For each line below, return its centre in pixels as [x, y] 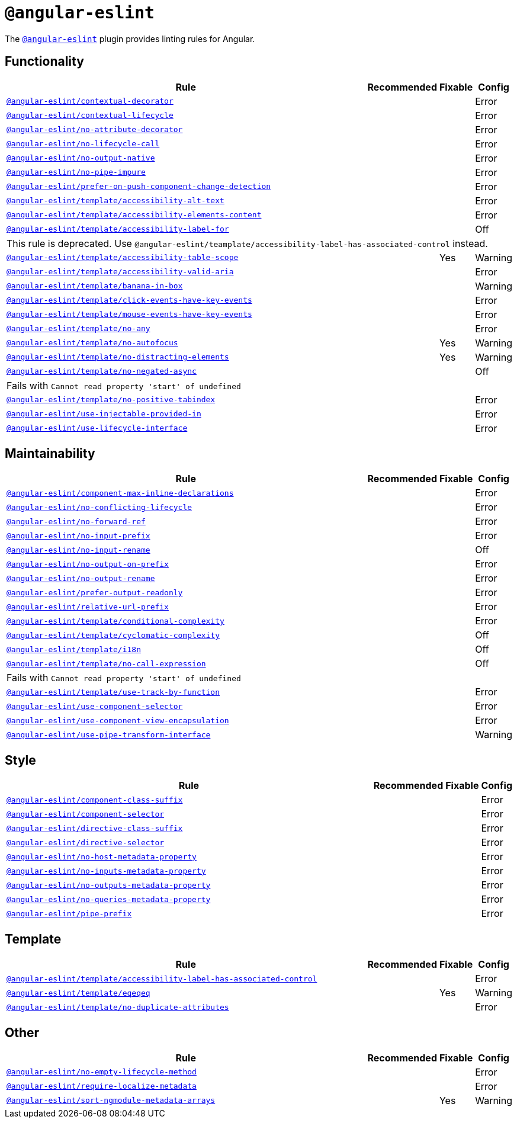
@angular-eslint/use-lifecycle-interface [97, 428]
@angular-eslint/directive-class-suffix [95, 828]
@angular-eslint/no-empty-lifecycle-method [102, 1072]
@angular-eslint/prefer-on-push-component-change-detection [139, 187]
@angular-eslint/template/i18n [74, 649]
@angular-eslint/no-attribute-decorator [95, 130]
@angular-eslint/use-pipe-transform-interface [109, 734]
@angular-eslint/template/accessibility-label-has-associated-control [162, 978]
